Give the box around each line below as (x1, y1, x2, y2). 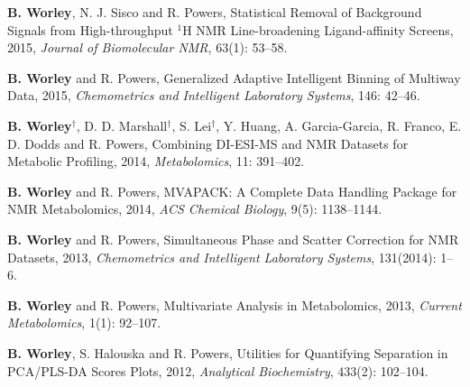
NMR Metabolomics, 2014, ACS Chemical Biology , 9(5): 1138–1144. (7, 199, 382, 218)
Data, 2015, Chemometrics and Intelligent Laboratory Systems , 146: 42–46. (7, 86, 420, 105)
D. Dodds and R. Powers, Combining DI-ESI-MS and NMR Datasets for (7, 134, 409, 152)
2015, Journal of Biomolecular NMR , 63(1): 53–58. (7, 38, 288, 57)
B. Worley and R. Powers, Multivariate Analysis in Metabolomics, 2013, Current (7, 295, 462, 314)
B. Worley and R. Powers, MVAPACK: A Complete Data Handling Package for (7, 181, 457, 200)
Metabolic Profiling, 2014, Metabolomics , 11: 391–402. (7, 152, 305, 170)
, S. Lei (171, 115, 212, 134)
